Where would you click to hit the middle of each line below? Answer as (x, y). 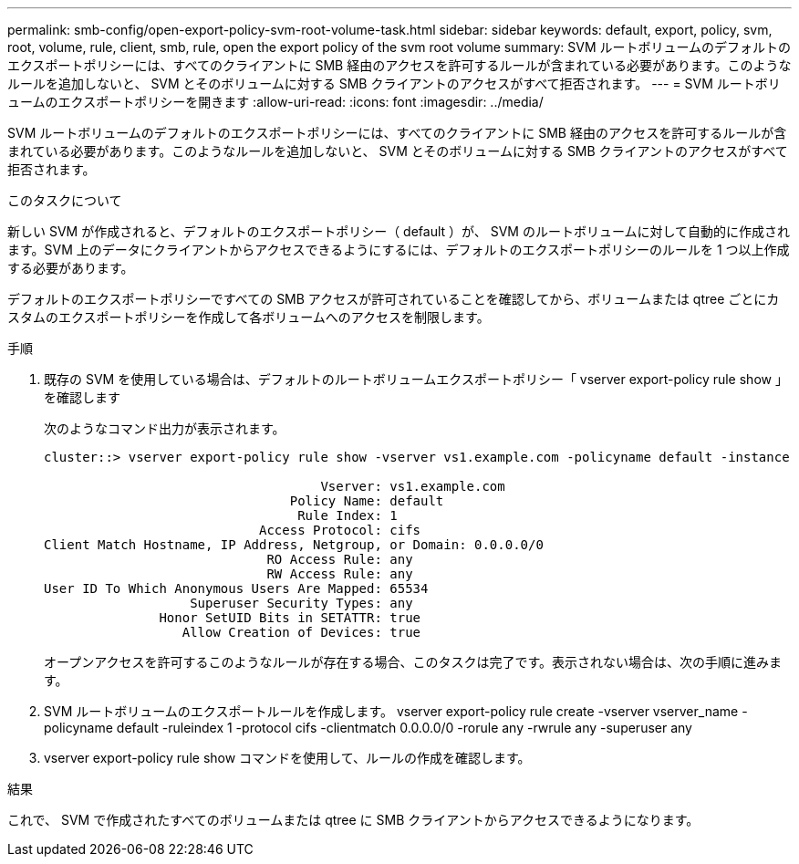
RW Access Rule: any (340, 574)
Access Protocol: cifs (340, 530)
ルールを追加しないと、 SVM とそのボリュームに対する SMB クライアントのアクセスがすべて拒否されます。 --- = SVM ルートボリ (394, 83)
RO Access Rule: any (340, 559)
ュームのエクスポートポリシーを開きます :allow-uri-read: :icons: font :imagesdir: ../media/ (275, 102)
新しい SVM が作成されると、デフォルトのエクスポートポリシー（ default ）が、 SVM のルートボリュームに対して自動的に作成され (399, 231)
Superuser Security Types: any (301, 603)
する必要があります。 (71, 268)
